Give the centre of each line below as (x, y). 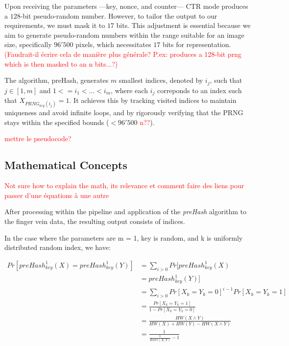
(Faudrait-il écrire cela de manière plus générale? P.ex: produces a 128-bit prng (123, 54)
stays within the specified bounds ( (57, 122)
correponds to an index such (199, 90)
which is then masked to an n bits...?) (61, 63)
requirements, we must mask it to (55, 25)
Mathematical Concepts (66, 165)
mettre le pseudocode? (38, 138)
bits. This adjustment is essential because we (183, 25)
